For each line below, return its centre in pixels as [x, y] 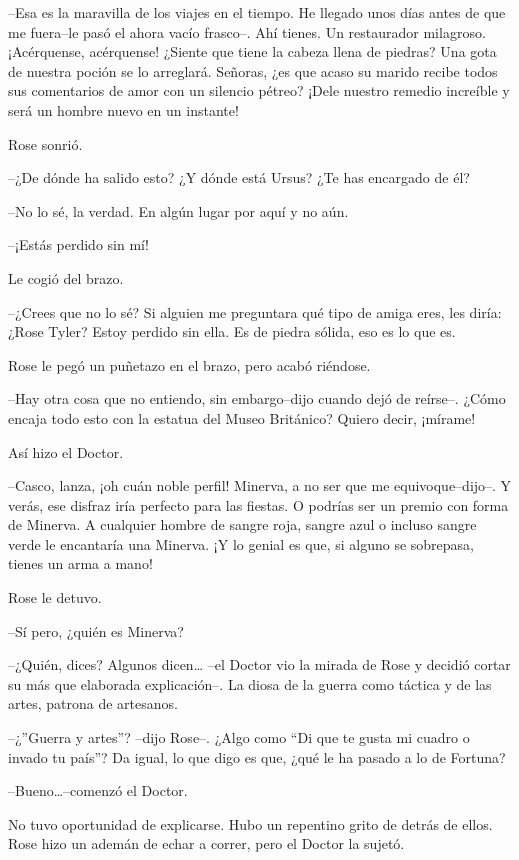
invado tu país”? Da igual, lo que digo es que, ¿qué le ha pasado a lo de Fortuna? [257, 756]
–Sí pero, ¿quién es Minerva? [96, 630]
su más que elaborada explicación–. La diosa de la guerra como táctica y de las [250, 683]
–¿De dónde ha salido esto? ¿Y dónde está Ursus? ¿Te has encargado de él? [239, 177]
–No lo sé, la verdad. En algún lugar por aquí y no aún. [178, 210]
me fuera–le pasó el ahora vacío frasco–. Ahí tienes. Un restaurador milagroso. [247, 31]
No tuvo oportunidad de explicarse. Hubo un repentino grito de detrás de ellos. [250, 823]
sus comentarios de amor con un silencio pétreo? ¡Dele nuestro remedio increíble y [259, 90]
